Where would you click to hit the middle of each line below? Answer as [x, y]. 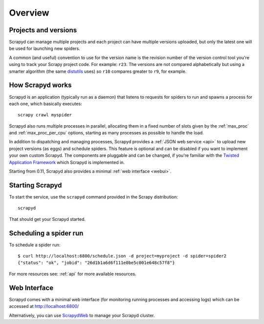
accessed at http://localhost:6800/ [44, 306]
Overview [29, 13]
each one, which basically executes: [46, 104]
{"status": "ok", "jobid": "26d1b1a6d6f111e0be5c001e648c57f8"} [97, 263]
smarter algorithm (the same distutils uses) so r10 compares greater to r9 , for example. [98, 71]
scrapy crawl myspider [45, 115]
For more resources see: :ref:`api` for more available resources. [73, 274]
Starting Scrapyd [35, 185]
